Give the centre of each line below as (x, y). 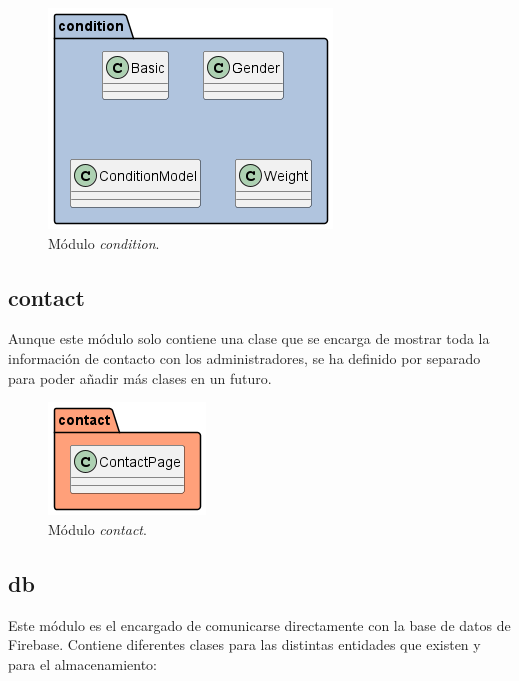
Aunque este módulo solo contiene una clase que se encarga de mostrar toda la (249, 338)
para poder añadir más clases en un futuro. (140, 377)
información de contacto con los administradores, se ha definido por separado (244, 357)
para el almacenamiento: (82, 663)
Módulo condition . (104, 242)
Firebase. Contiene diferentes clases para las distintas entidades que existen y (244, 644)
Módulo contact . (97, 528)
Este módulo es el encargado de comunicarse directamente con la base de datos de (259, 624)
